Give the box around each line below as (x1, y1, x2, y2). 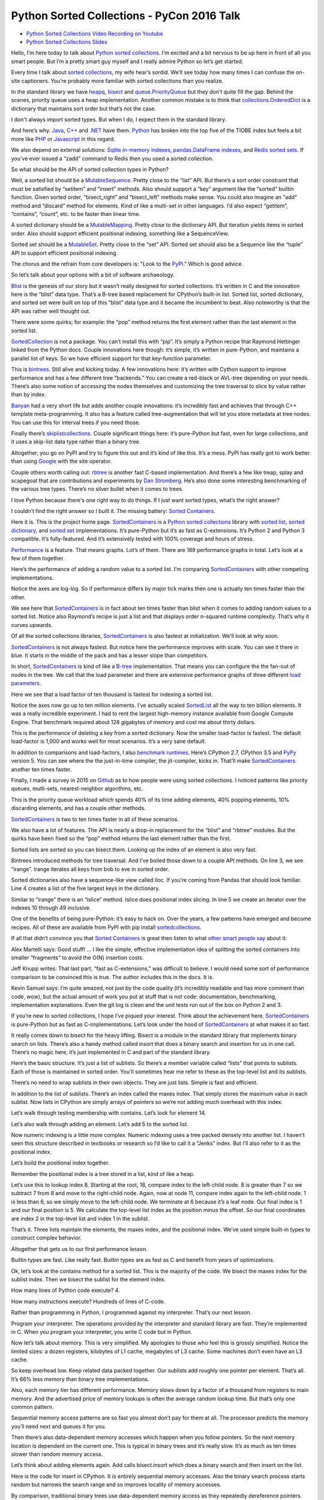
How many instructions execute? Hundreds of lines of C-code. (11, 1298, 166, 1305)
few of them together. (11, 555, 65, 562)
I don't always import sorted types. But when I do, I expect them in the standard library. (11, 116, 227, 123)
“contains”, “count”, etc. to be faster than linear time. (11, 210, 141, 217)
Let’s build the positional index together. (11, 1159, 110, 1166)
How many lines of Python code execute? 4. (11, 1287, 120, 1294)
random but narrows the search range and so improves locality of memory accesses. (11, 1481, 221, 1488)
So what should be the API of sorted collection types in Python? (11, 166, 169, 173)
